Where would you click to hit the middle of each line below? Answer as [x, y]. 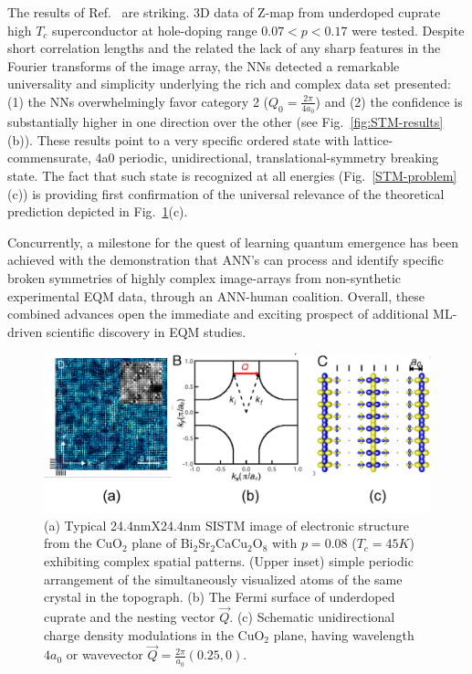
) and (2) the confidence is [389, 101]
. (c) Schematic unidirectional [312, 617]
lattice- [373, 139]
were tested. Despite [408, 30]
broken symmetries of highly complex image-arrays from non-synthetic [204, 277]
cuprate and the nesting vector [130, 617]
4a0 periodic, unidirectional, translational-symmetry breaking [267, 158]
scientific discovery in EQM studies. [146, 331]
